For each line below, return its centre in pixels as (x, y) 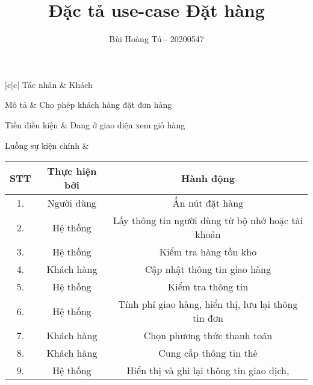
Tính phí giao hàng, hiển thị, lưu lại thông (208, 304)
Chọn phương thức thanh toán (208, 336)
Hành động (208, 178)
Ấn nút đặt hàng (208, 203)
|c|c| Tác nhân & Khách (49, 84)
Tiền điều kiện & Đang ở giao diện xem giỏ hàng (95, 124)
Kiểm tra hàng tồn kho (208, 252)
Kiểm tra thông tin (208, 287)
